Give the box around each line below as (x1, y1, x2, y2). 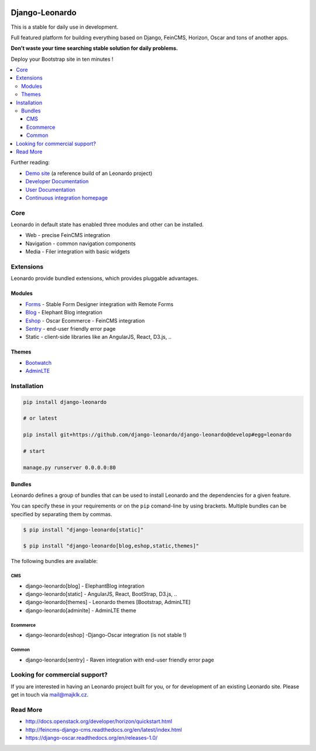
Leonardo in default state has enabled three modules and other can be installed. (11, 221, 204, 228)
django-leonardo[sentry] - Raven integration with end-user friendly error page (25, 656, 214, 663)
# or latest (23, 415, 58, 421)
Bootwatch (25, 359, 52, 366)
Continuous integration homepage (25, 194, 108, 201)
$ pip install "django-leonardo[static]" (23, 526, 144, 533)
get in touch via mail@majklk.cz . (11, 691, 89, 698)
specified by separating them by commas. (11, 510, 112, 517)
